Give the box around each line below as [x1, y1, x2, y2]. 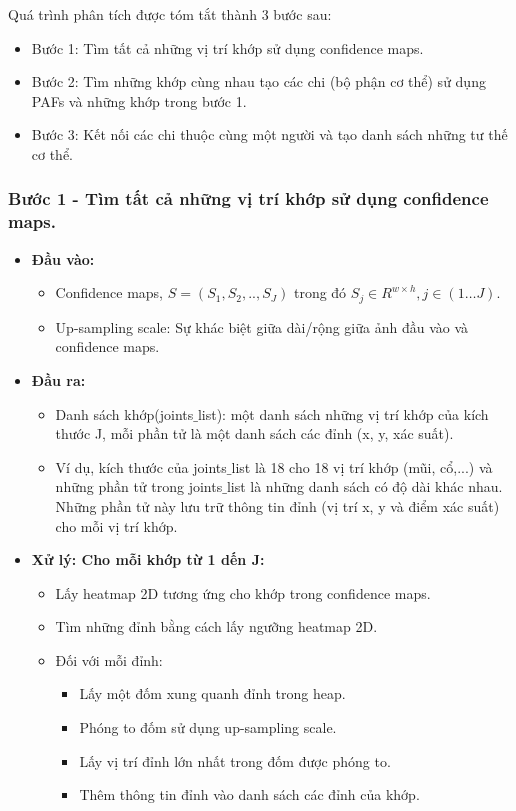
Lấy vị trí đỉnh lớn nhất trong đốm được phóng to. [79, 750, 391, 771]
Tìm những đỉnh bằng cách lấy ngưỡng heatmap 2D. [55, 616, 378, 637]
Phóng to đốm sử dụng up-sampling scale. [79, 717, 337, 738]
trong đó [293, 282, 347, 303]
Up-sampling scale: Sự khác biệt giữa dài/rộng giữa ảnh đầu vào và [55, 316, 469, 337]
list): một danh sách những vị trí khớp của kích [197, 403, 489, 424]
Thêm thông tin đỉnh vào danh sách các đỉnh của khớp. [79, 784, 420, 805]
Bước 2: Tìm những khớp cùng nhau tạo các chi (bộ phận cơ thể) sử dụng [31, 71, 486, 92]
